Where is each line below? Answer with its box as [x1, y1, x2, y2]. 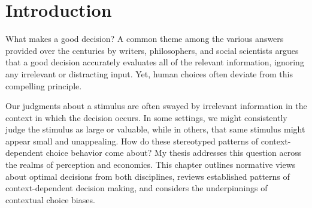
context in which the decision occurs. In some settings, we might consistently [5, 111, 287, 123]
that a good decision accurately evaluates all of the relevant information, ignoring [5, 56, 304, 68]
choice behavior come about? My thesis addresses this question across [46, 146, 302, 159]
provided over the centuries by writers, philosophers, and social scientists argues [5, 44, 299, 56]
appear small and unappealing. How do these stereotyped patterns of [5, 134, 259, 147]
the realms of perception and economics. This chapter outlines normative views [5, 158, 296, 171]
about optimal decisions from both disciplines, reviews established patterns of [5, 170, 290, 182]
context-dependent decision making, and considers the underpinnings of [5, 182, 268, 194]
